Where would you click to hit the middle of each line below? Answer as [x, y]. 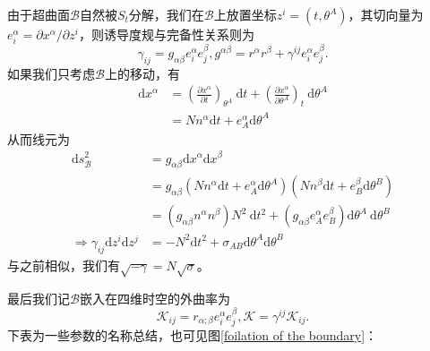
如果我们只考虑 [51, 73]
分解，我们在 [166, 14]
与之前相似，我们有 [64, 265]
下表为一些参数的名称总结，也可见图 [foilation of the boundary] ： [193, 335]
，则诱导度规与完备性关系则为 [166, 34]
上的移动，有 [142, 73]
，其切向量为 [386, 14]
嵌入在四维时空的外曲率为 [155, 298]
